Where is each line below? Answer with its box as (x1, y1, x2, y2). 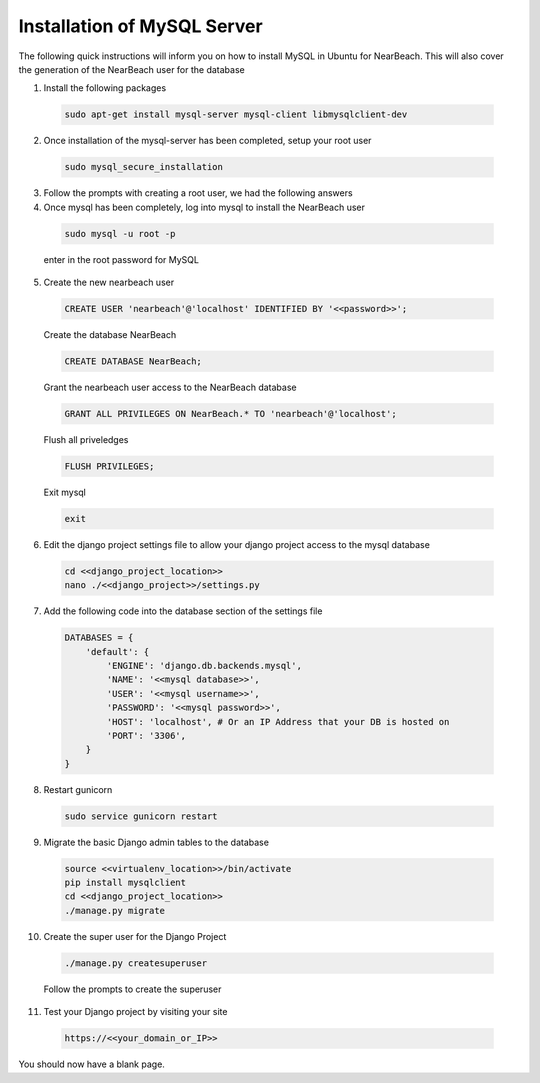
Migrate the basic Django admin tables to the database (43, 836, 270, 848)
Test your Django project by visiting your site (43, 1006, 228, 1018)
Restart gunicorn (43, 783, 113, 795)
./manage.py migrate (64, 905, 165, 916)
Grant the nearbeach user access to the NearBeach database (43, 381, 297, 393)
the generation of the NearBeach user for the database (18, 63, 245, 75)
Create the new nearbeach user (43, 276, 175, 289)
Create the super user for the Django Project (43, 930, 227, 942)
